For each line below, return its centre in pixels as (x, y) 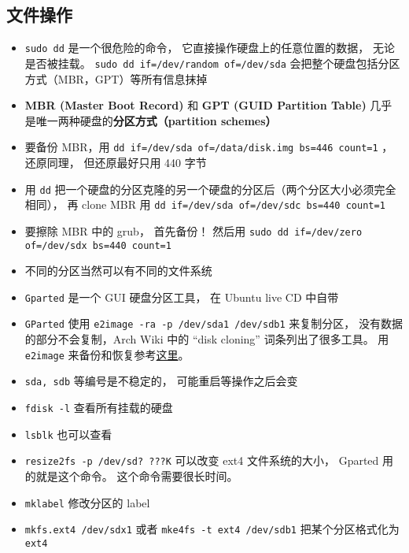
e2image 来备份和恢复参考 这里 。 (107, 354)
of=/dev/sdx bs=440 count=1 (98, 245)
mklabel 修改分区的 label (87, 502)
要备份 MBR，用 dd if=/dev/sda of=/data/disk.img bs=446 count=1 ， (209, 147)
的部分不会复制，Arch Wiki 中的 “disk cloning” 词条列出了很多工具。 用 (207, 339)
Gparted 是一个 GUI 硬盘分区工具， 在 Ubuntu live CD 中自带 (182, 297)
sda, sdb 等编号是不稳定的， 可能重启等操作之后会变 (161, 381)
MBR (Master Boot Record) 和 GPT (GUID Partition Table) (195, 105)
